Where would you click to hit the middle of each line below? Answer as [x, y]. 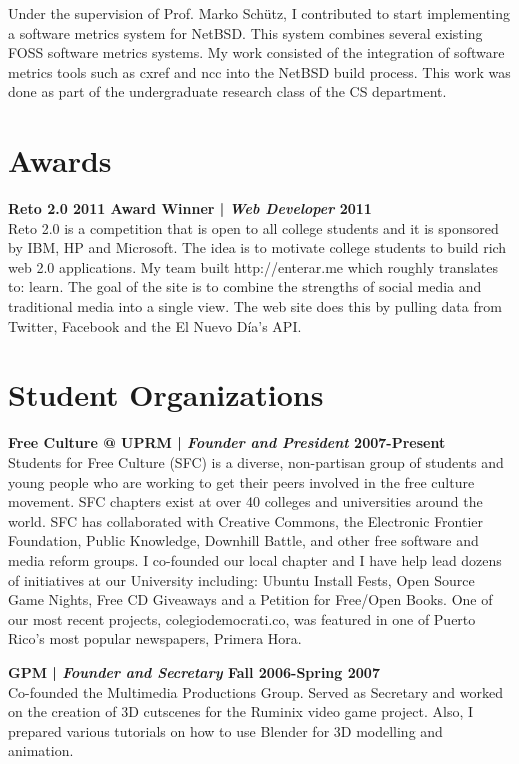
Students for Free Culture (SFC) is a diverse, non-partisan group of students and [256, 461]
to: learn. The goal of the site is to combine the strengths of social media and [245, 286]
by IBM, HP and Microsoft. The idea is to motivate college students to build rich [257, 247]
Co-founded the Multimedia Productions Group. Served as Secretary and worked [256, 691]
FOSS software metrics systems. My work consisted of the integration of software [256, 52]
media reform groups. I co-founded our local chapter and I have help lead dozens [255, 559]
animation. [41, 750]
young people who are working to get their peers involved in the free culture [241, 481]
